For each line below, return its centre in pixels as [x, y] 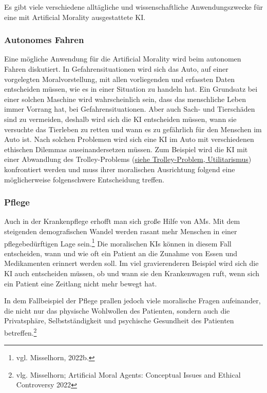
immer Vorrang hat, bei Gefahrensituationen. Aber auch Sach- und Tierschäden [130, 109]
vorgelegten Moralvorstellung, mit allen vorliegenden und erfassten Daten [120, 79]
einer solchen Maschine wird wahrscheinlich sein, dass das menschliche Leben [125, 99]
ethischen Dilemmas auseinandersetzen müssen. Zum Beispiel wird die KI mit [126, 149]
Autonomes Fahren [44, 40]
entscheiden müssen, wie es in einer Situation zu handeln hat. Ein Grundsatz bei [131, 89]
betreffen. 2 [21, 332]
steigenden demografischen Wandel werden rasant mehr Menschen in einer [121, 231]
